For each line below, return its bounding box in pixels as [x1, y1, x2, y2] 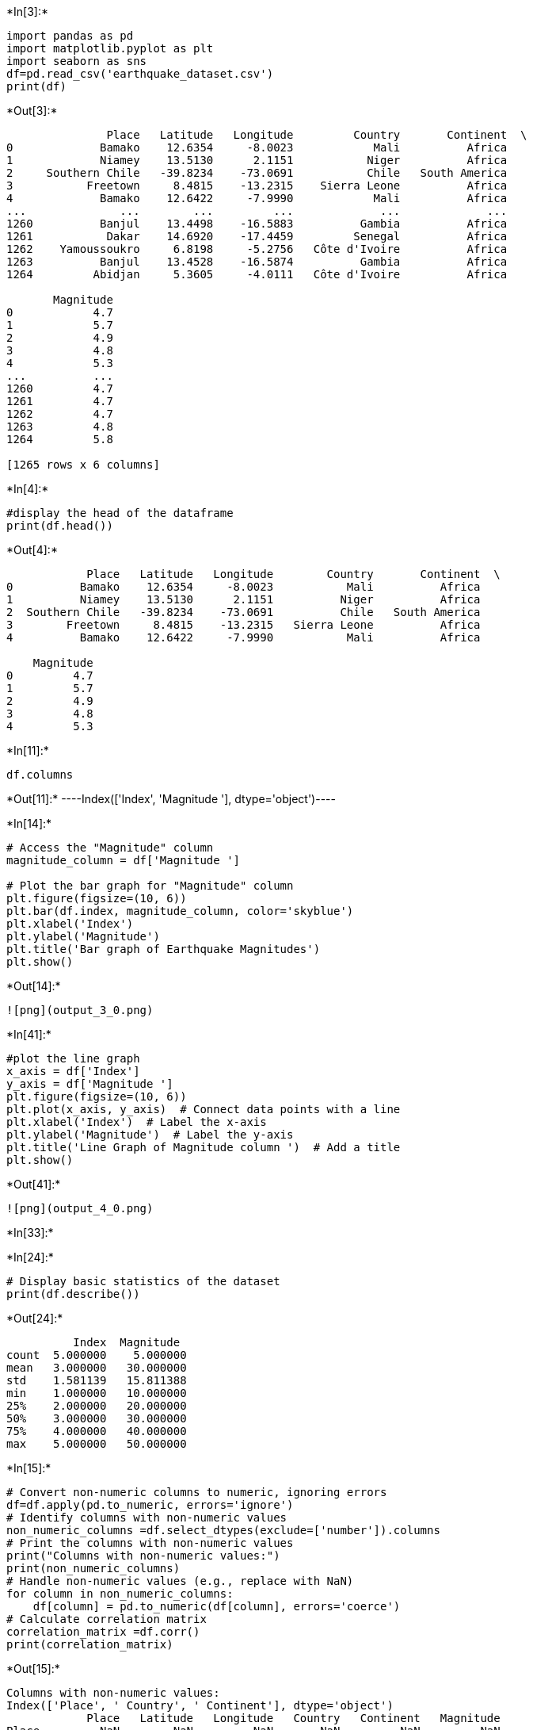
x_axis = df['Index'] [6, 1065, 140, 1077]
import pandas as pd [6, 29, 134, 42]
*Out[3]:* [6, 104, 58, 117]
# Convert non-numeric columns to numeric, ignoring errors [6, 1486, 387, 1498]
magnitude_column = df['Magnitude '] [6, 854, 241, 867]
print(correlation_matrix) [6, 1638, 173, 1651]
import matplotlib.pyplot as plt [6, 42, 214, 55]
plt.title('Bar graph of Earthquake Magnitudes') [6, 943, 321, 955]
